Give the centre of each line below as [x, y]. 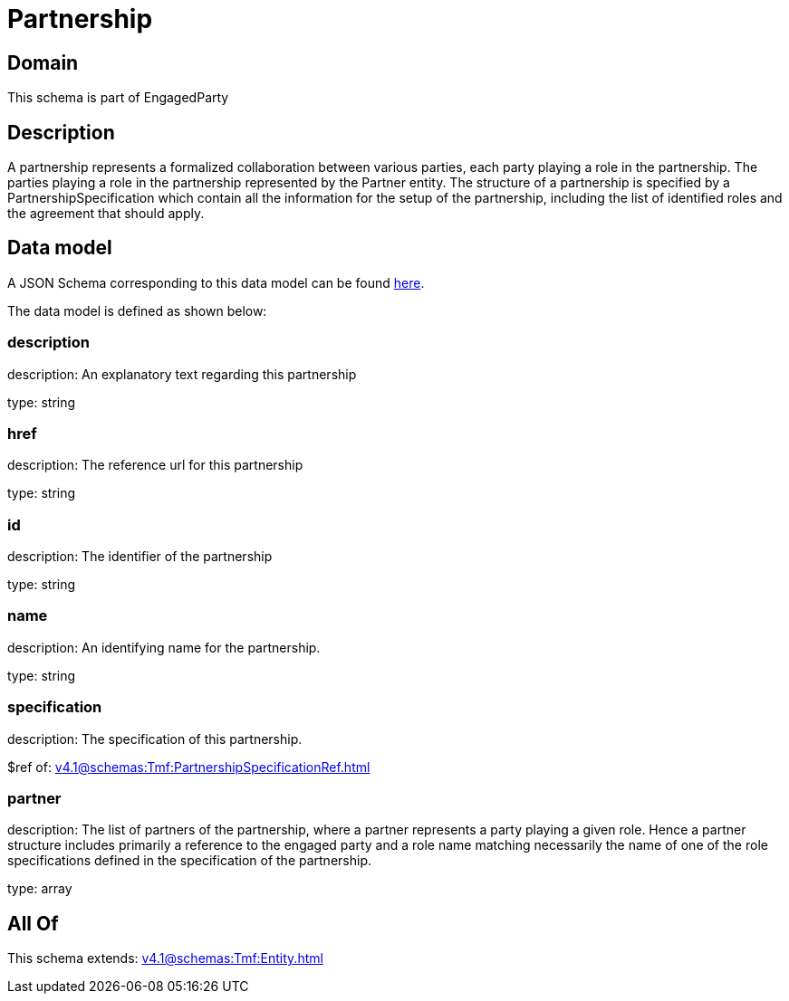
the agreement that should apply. [106, 214]
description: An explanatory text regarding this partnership [182, 374]
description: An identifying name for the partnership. [164, 647]
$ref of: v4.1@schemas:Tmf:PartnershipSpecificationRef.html [189, 767]
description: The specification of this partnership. [155, 739]
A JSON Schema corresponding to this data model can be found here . [216, 282]
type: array [40, 889]
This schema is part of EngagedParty [118, 98]
